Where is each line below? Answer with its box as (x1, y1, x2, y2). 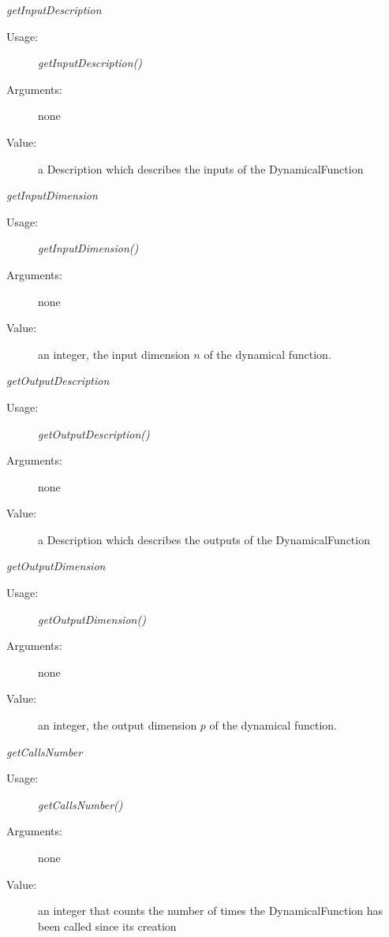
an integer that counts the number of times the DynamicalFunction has (38, 902, 383, 919)
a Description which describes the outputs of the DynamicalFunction (38, 531, 370, 547)
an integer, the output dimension (38, 717, 197, 734)
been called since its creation (38, 917, 177, 934)
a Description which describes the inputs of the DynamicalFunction (38, 160, 364, 177)
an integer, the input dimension (38, 345, 190, 362)
